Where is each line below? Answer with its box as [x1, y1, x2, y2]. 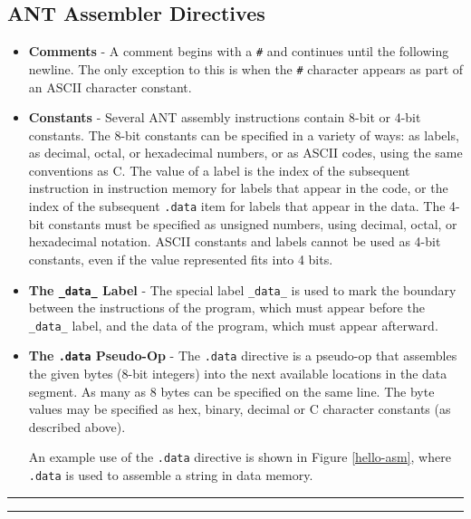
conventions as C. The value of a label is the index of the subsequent [28, 160, 410, 179]
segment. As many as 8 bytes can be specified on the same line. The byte [28, 381, 435, 400]
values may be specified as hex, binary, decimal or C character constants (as [28, 399, 451, 418]
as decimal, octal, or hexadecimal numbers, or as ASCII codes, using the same [28, 143, 463, 162]
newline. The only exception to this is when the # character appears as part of [28, 59, 464, 78]
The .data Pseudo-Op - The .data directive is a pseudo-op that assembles [28, 346, 457, 365]
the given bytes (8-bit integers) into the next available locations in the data [28, 364, 447, 383]
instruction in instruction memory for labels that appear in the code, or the [28, 178, 448, 197]
